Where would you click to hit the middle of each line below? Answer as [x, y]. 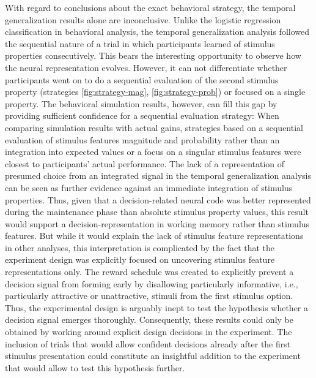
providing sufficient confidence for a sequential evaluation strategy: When [142, 115]
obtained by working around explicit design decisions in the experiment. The [149, 332]
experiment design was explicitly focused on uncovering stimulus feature [140, 259]
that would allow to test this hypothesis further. [95, 367]
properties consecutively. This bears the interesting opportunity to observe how [153, 55]
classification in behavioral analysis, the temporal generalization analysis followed [157, 32]
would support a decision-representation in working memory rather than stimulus [157, 223]
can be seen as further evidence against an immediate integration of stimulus [149, 187]
